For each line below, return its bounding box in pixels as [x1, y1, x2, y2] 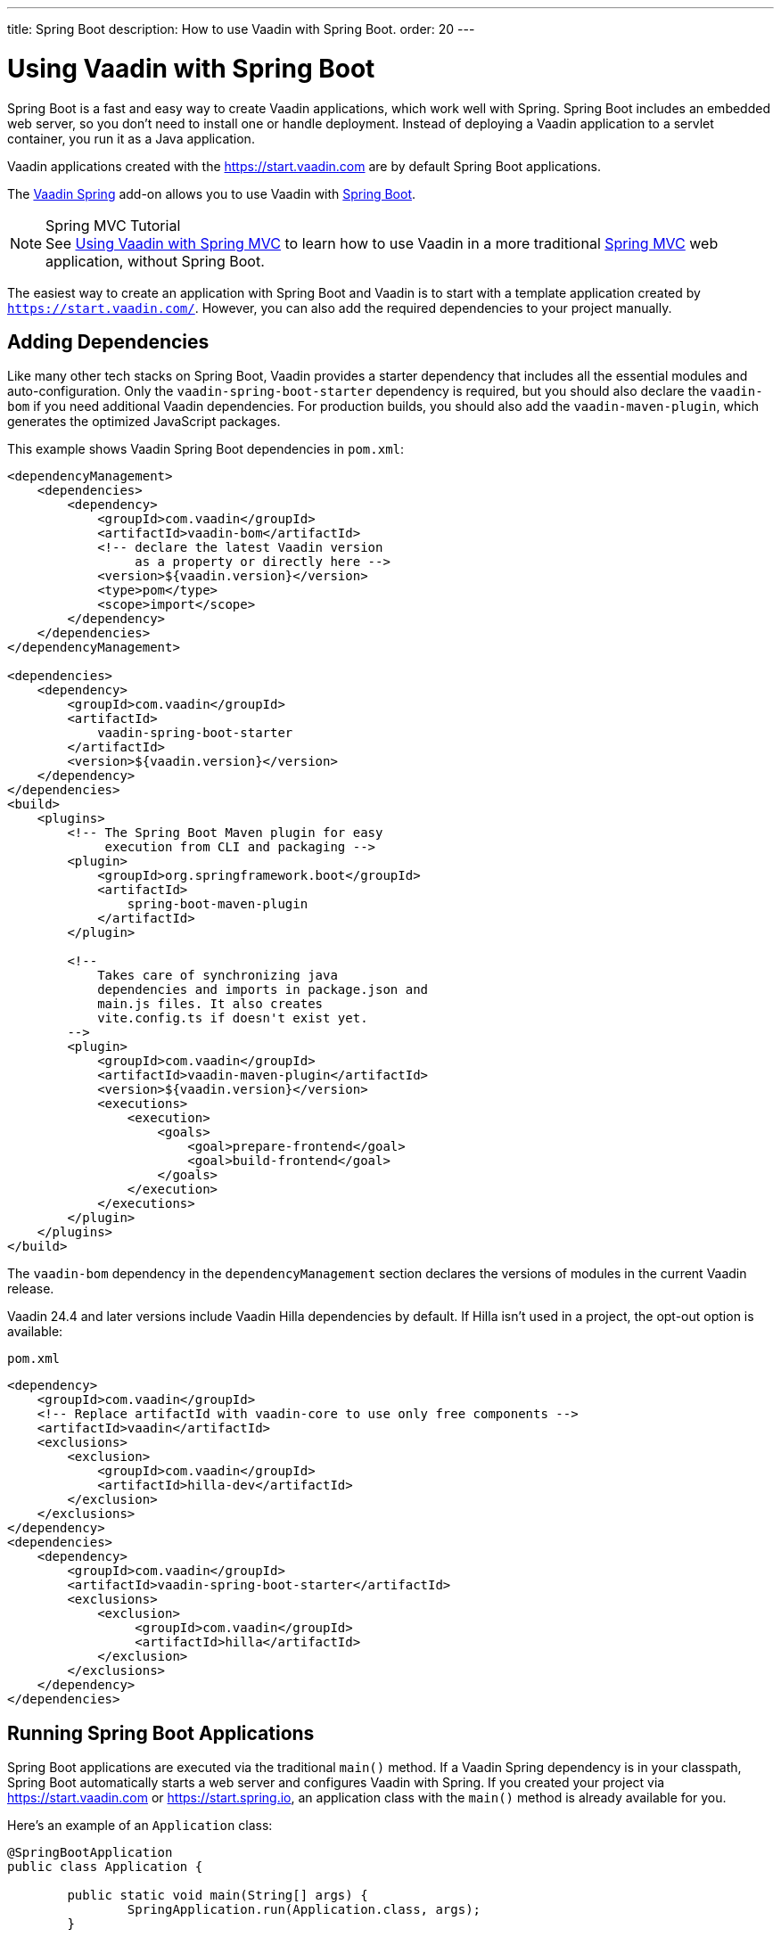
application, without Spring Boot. [45, 251, 265, 270]
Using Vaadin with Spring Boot [7, 53, 375, 84]
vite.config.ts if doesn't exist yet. [97, 1011, 368, 1026]
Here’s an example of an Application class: [7, 1818, 273, 1834]
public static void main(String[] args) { [67, 1888, 368, 1903]
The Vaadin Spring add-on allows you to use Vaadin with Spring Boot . [7, 185, 416, 201]
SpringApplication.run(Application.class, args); [127, 1902, 481, 1917]
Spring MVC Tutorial [45, 216, 181, 234]
